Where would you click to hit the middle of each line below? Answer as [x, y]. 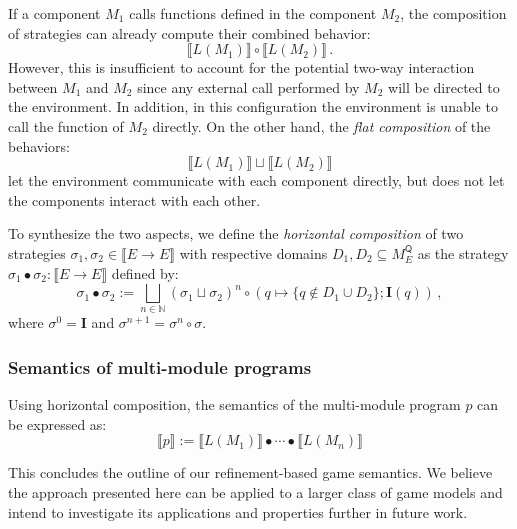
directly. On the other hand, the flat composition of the [321, 125]
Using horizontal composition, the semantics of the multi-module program [234, 404]
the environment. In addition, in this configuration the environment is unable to [253, 106]
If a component [54, 13]
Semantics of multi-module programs [160, 366]
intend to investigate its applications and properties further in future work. [238, 511]
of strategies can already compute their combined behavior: [189, 32]
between [33, 86]
